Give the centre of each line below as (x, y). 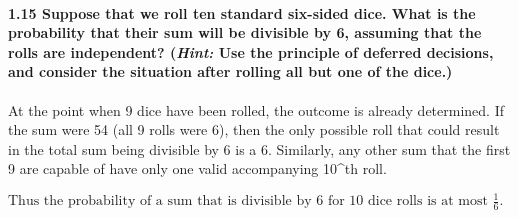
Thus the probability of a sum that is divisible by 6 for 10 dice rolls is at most (248, 201)
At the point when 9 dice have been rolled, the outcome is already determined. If (256, 109)
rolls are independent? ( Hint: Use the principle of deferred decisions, (251, 51)
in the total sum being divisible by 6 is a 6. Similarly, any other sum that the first (259, 148)
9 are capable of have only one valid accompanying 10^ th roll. (197, 168)
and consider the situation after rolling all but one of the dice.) (230, 71)
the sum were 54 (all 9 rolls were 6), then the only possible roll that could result (254, 129)
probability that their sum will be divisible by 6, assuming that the (245, 32)
